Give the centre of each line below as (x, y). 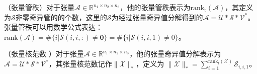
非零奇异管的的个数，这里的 (61, 17)
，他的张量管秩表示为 (155, 7)
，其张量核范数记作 (80, 64)
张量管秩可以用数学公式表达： (53, 27)
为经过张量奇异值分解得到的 (157, 17)
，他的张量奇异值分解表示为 (175, 54)
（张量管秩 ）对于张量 (39, 7)
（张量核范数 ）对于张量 (44, 54)
